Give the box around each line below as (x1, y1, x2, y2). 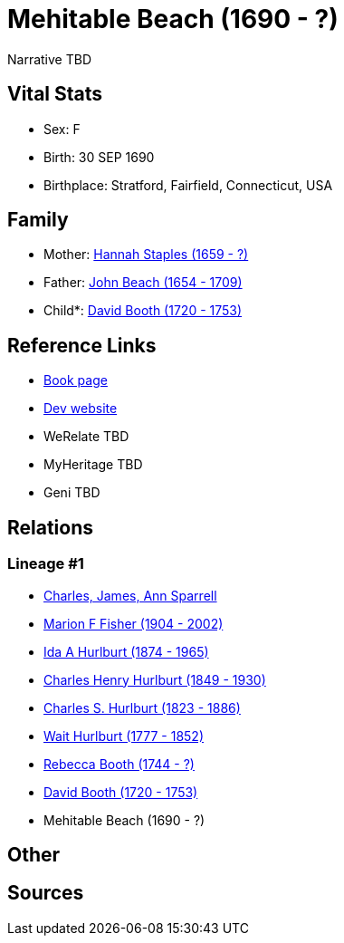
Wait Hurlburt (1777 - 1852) (43, 727, 205, 744)
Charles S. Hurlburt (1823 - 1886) (43, 699, 241, 716)
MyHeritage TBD (43, 457, 143, 473)
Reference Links (7, 333, 157, 357)
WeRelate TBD (43, 428, 129, 445)
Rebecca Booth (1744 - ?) (43, 755, 195, 772)
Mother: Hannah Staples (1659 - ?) (43, 246, 249, 263)
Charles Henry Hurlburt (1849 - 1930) (43, 671, 266, 688)
